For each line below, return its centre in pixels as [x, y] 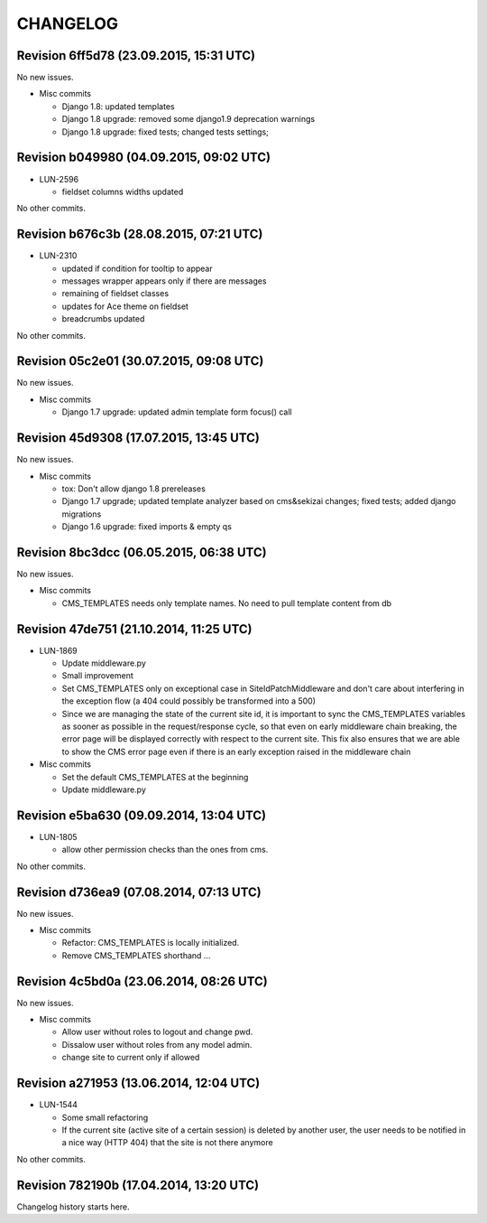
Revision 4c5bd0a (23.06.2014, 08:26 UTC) [142, 981]
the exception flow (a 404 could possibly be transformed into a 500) [188, 701]
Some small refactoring [105, 1117]
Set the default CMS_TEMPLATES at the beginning [155, 777]
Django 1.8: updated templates [118, 106]
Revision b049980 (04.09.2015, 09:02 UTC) [143, 158]
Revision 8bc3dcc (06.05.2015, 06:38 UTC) [142, 552]
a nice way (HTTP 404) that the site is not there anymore [168, 1143]
